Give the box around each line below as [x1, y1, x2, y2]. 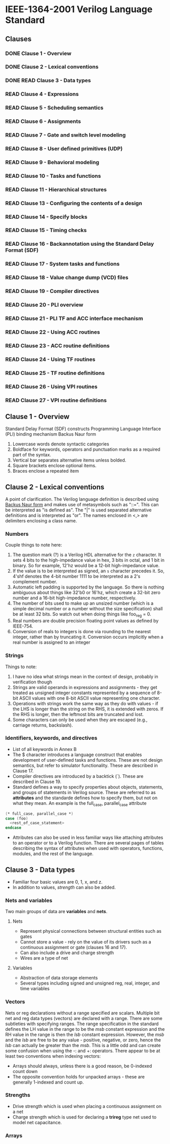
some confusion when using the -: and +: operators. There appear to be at [5, 1048, 160, 1054]
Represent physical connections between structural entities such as [20, 928, 162, 934]
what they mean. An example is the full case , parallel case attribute [12, 800, 147, 807]
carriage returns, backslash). [12, 722, 73, 728]
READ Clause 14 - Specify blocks [5, 213, 88, 220]
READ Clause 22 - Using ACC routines [5, 329, 100, 336]
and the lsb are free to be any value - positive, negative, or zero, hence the [5, 1037, 161, 1043]
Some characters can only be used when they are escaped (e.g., [12, 716, 148, 723]
